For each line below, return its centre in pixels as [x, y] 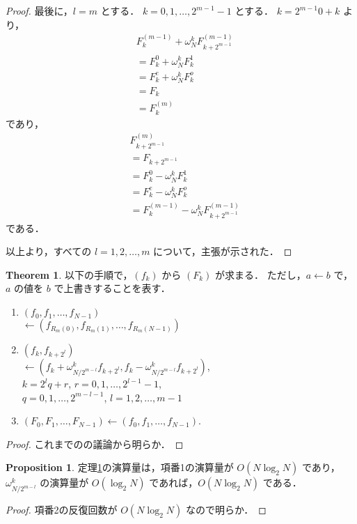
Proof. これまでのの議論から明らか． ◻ [95, 444]
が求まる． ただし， [261, 274]
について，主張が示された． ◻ [223, 251]
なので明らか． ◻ [226, 510]
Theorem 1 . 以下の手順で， [69, 274]
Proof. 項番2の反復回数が [62, 510]
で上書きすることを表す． [112, 288]
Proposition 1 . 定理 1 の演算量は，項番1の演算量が [120, 467]
